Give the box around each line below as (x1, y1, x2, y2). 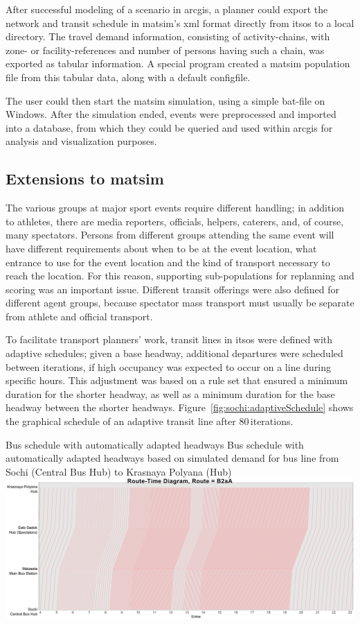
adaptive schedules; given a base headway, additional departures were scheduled (6, 346, 343, 361)
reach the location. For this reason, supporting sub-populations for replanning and (6, 268, 354, 283)
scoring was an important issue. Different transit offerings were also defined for (6, 281, 340, 296)
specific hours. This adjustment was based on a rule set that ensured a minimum (6, 373, 348, 388)
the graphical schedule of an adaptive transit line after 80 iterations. (6, 414, 294, 428)
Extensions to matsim (6, 168, 164, 189)
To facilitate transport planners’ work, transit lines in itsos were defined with (6, 332, 333, 347)
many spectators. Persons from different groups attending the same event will (6, 227, 334, 242)
